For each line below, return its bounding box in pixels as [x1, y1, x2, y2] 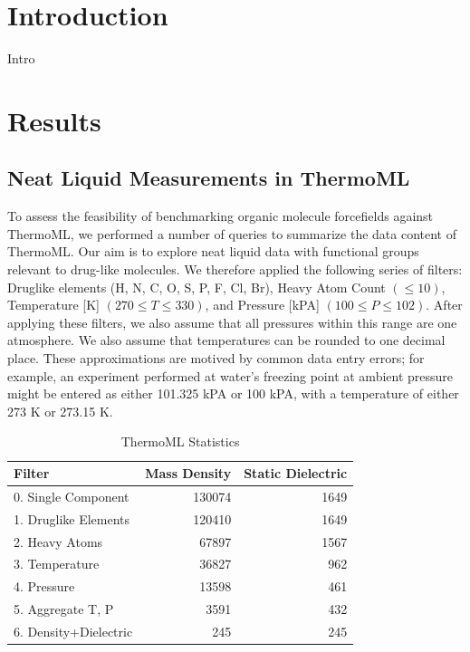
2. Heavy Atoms [14, 532, 103, 551]
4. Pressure [14, 577, 75, 596]
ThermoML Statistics [120, 432, 240, 451]
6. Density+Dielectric [14, 621, 133, 640]
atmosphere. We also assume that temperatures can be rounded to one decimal [7, 331, 446, 350]
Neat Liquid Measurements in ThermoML [7, 164, 410, 192]
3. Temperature [14, 554, 100, 573]
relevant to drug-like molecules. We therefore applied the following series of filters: [7, 260, 463, 279]
